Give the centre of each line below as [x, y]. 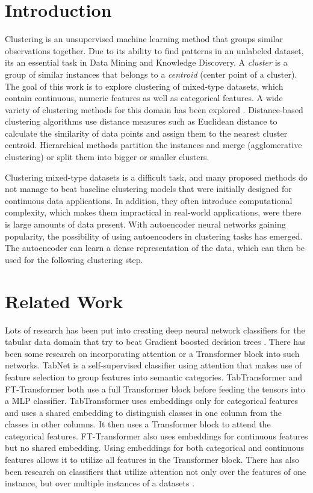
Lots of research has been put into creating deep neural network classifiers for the [155, 330]
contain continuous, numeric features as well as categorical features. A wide [144, 98]
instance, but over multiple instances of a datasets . [100, 483]
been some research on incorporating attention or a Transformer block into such [152, 353]
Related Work [64, 301]
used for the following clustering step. [74, 259]
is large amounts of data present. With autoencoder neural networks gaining [145, 224]
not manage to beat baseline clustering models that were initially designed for [148, 189]
